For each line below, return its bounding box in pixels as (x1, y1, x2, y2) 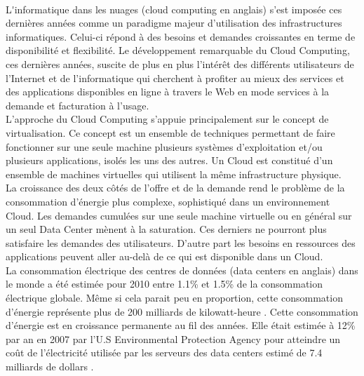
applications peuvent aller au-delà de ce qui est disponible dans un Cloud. (6, 249, 323, 264)
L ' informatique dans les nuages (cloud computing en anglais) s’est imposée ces (6, 1, 342, 16)
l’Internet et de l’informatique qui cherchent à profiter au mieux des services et (6, 70, 344, 85)
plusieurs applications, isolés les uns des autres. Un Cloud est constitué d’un (6, 153, 333, 168)
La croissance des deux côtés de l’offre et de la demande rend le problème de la (6, 180, 345, 195)
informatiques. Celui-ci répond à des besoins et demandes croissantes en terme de (6, 29, 356, 43)
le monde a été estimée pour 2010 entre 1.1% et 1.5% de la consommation (6, 276, 323, 291)
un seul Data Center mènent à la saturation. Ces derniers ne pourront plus (6, 222, 327, 236)
